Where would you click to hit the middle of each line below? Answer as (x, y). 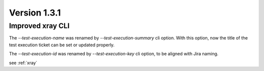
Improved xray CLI (39, 26)
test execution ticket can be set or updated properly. (62, 45)
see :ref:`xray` (23, 63)
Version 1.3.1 (35, 13)
